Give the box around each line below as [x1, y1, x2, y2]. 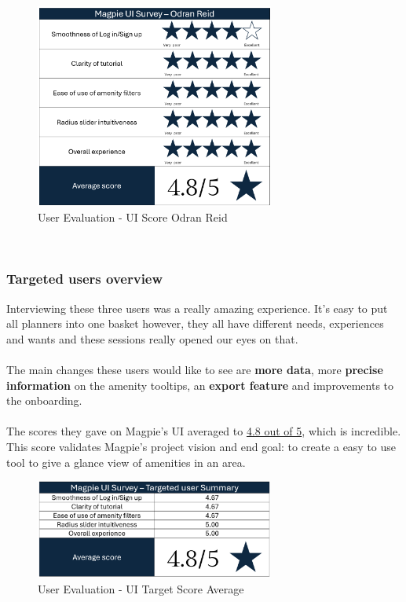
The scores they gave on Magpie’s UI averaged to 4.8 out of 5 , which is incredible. [6, 423, 401, 439]
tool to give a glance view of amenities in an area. [6, 453, 246, 470]
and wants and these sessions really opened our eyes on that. [6, 330, 298, 347]
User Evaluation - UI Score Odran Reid [38, 209, 228, 226]
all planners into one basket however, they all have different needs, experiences [6, 315, 384, 332]
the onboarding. [6, 392, 82, 409]
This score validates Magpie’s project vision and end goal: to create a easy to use [6, 438, 397, 454]
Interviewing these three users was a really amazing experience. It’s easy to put [6, 299, 388, 316]
